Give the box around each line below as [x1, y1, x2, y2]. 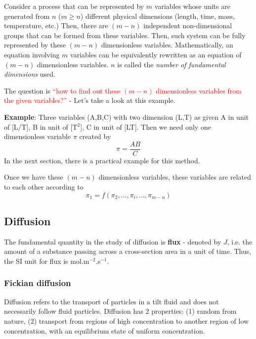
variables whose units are [154, 1, 230, 11]
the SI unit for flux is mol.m [4, 255, 89, 266]
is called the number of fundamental [117, 59, 226, 69]
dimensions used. [4, 69, 55, 79]
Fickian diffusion [4, 277, 71, 289]
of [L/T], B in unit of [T [4, 121, 78, 132]
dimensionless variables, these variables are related [98, 172, 252, 182]
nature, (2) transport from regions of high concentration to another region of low [4, 315, 249, 326]
